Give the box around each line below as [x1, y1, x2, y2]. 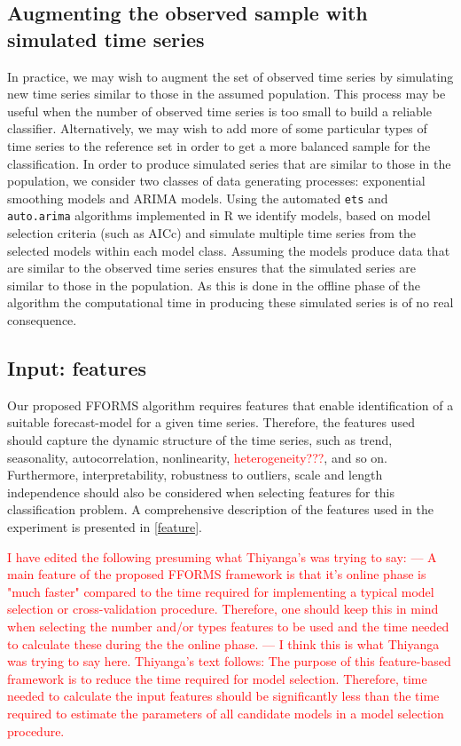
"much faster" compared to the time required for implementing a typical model [7, 582, 434, 600]
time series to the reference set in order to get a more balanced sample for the [7, 136, 431, 155]
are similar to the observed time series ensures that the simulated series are [7, 258, 416, 277]
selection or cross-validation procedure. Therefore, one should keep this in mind [7, 599, 439, 618]
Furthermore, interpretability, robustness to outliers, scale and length [7, 465, 383, 484]
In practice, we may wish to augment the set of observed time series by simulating [7, 67, 454, 85]
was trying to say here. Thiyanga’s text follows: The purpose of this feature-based [7, 652, 451, 671]
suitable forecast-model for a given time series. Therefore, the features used [7, 413, 415, 432]
